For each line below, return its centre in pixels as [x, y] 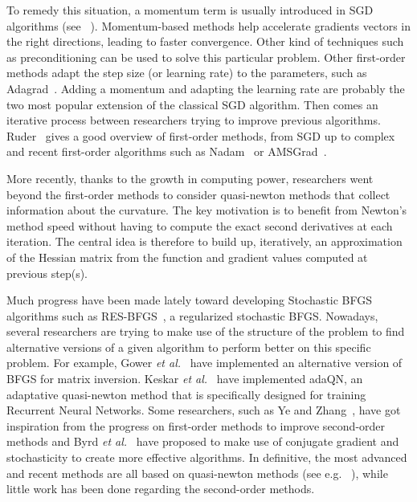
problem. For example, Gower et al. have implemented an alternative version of [204, 363]
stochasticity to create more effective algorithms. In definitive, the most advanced [207, 457]
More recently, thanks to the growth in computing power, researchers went [190, 178]
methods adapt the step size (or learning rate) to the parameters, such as [187, 73]
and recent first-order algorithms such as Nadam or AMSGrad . [167, 151]
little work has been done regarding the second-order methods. [161, 489]
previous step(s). [47, 273]
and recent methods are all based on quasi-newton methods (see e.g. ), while [197, 473]
